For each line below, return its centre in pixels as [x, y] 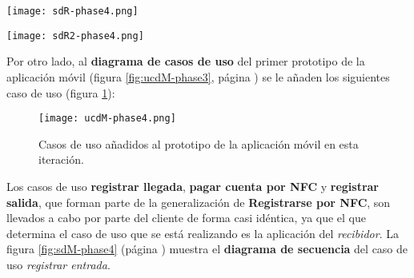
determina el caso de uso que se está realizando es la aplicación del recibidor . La [203, 233]
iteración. [61, 159]
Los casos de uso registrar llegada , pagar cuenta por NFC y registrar [193, 186]
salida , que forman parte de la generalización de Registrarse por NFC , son [199, 202]
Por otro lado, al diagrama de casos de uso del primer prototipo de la [186, 61]
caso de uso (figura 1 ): [61, 92]
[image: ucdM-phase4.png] [107, 119]
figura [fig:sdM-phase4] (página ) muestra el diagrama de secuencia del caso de [207, 249]
